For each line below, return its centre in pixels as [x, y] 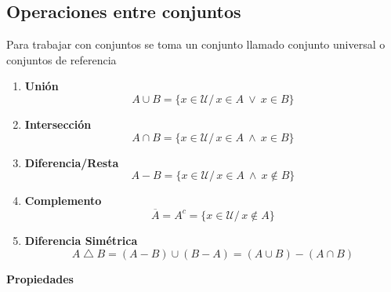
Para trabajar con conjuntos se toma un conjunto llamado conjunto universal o [196, 44]
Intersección [58, 124]
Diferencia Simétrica [81, 240]
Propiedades [40, 278]
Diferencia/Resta [72, 162]
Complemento [63, 201]
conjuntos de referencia [62, 59]
